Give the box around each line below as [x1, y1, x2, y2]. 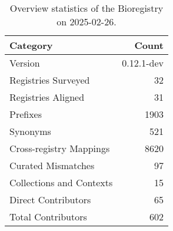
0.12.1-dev [122, 56, 164, 70]
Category [9, 38, 53, 52]
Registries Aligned [9, 90, 85, 104]
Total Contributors [9, 210, 87, 223]
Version [9, 56, 40, 70]
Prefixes [9, 107, 42, 121]
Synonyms [9, 124, 51, 138]
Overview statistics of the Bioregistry [9, 1, 164, 15]
